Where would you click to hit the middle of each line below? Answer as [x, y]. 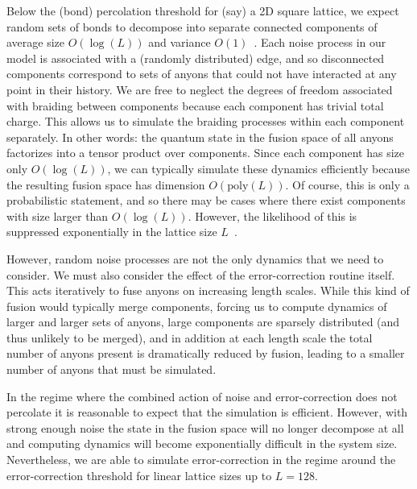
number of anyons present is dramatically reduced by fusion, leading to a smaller [206, 353]
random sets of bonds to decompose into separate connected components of [192, 26]
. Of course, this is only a [347, 184]
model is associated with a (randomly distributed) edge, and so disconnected [196, 58]
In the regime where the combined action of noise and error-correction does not [202, 396]
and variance [180, 42]
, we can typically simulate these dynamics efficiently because [259, 168]
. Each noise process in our [320, 42]
